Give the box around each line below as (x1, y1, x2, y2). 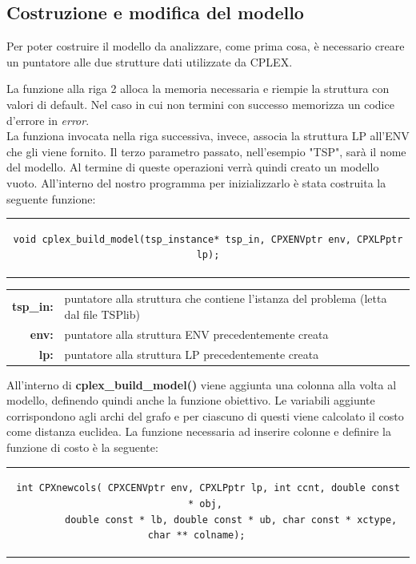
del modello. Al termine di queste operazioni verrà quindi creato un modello (6, 159, 379, 175)
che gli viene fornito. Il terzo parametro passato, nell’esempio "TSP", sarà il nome (6, 143, 406, 159)
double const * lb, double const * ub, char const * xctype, (65, 514, 398, 526)
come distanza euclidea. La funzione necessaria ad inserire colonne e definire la (6, 423, 391, 440)
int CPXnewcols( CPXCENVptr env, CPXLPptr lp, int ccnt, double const (16, 482, 400, 494)
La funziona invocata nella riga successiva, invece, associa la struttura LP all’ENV (6, 127, 410, 144)
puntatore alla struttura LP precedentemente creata (64, 345, 319, 362)
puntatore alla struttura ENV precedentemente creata (64, 325, 329, 342)
